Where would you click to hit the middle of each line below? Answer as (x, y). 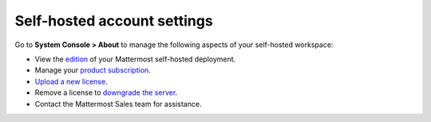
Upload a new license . (71, 81)
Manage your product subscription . (93, 70)
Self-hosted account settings (114, 21)
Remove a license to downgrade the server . (106, 92)
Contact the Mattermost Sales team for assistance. (118, 104)
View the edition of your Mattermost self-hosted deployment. (135, 59)
